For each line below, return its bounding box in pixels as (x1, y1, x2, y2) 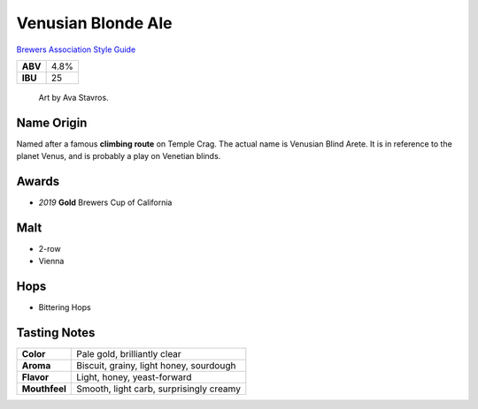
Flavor (21, 371, 50, 383)
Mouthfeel (21, 382, 66, 395)
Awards (16, 174, 60, 189)
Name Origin (16, 115, 88, 130)
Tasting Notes (16, 325, 96, 340)
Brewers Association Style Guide (16, 44, 136, 55)
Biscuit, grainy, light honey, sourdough (76, 360, 236, 372)
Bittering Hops (38, 302, 92, 313)
